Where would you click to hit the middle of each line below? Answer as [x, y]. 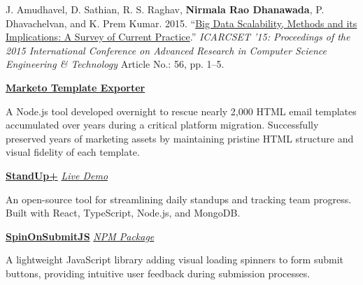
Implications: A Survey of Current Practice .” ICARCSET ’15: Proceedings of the [178, 37]
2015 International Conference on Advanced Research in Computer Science [166, 50]
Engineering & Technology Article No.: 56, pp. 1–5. [115, 64]
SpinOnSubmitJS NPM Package [80, 236]
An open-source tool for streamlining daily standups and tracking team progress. [179, 199]
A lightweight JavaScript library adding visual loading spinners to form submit [175, 260]
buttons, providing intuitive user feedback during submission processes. [158, 273]
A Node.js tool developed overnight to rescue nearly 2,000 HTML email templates [181, 111]
